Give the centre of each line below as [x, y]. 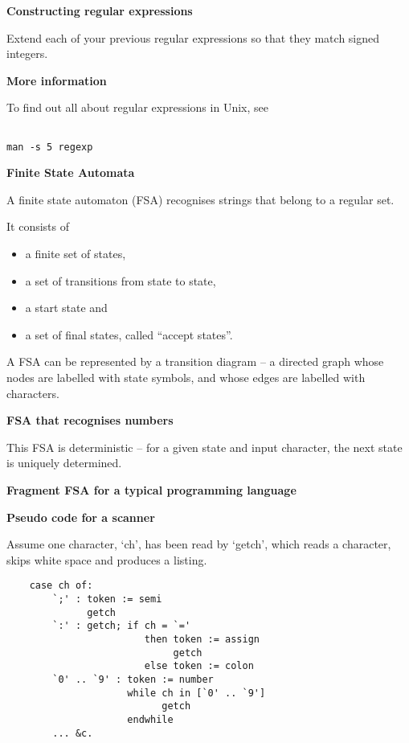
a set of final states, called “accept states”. [129, 334]
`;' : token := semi [107, 599]
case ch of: [61, 586]
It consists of [38, 226]
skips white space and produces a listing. [107, 559]
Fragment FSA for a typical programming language [151, 490]
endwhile [150, 719]
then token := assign [202, 639]
